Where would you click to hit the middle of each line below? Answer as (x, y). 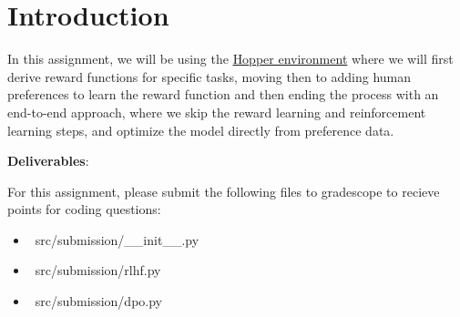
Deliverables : (48, 161)
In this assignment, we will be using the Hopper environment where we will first (230, 59)
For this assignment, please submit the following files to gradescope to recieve (224, 191)
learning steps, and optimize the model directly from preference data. (201, 130)
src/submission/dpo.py (98, 301)
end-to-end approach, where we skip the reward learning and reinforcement (217, 112)
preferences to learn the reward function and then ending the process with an (223, 94)
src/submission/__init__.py (117, 239)
